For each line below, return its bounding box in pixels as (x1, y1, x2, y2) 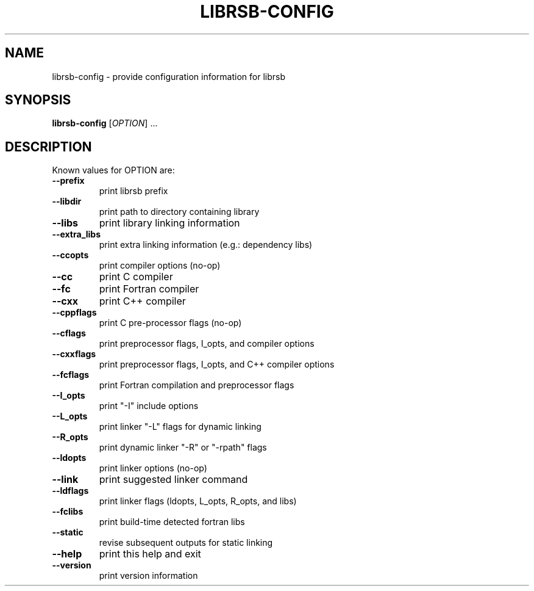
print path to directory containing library (99, 206, 260, 217)
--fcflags (52, 369, 90, 380)
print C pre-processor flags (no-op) (99, 317, 242, 328)
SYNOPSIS (5, 92, 71, 108)
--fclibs (52, 506, 84, 517)
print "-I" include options (99, 401, 199, 412)
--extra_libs (52, 229, 101, 240)
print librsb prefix (99, 186, 168, 197)
